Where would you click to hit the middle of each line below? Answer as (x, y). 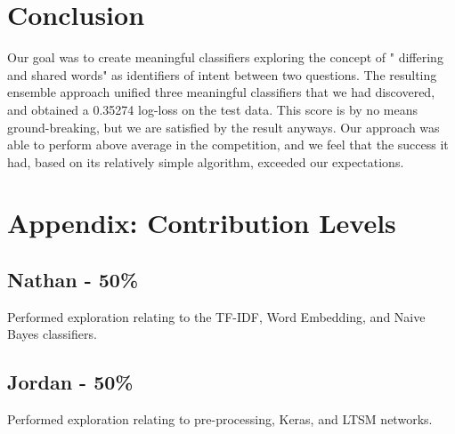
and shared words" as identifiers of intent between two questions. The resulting (222, 74)
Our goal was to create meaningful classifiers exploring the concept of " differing (225, 57)
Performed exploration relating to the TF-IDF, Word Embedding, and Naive (216, 316)
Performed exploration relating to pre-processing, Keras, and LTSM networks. (220, 419)
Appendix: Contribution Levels (202, 223)
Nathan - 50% (73, 280)
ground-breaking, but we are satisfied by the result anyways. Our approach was (223, 127)
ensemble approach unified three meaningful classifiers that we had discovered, (221, 92)
